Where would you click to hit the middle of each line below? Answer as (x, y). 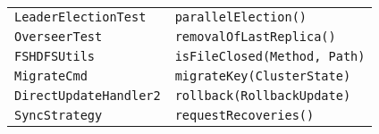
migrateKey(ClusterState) (263, 76)
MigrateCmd (51, 76)
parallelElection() (241, 17)
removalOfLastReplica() (255, 37)
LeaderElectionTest (80, 17)
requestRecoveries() (244, 115)
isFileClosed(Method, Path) (270, 56)
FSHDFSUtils (55, 56)
